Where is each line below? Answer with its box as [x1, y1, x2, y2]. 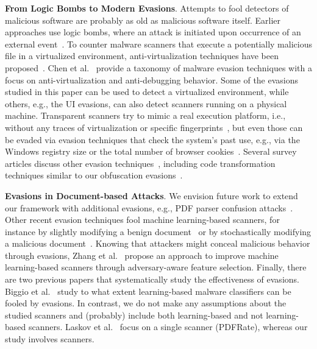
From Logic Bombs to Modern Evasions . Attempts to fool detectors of [5, 2, 289, 14]
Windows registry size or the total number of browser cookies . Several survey [5, 145, 297, 158]
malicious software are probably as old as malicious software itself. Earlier [5, 13, 281, 26]
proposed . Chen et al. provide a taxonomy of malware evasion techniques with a [5, 61, 312, 74]
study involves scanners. [5, 333, 94, 345]
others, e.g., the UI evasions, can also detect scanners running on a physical [5, 97, 287, 110]
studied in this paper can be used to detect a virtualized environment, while [5, 85, 289, 98]
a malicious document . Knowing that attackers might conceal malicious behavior [5, 237, 310, 250]
